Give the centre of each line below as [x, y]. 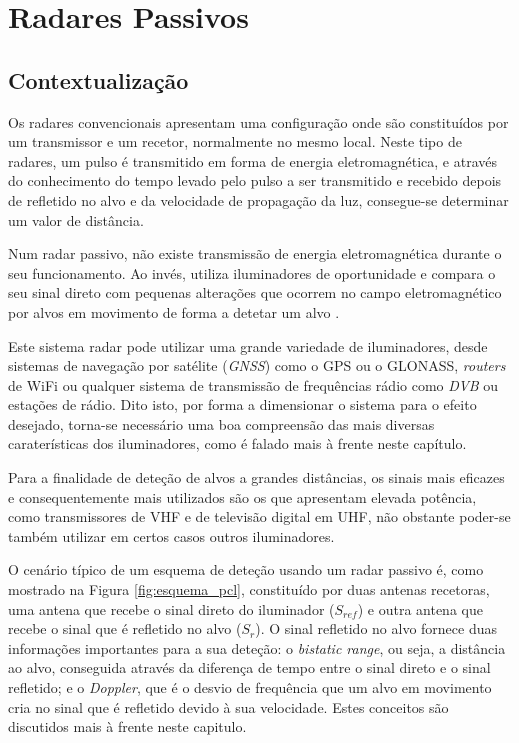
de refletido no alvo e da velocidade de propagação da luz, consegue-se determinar [258, 199]
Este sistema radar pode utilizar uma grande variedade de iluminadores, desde [248, 345]
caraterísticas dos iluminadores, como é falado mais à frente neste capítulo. [237, 443]
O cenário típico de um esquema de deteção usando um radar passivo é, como [246, 569]
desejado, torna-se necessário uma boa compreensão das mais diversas [221, 423]
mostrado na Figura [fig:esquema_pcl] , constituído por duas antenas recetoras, [249, 589]
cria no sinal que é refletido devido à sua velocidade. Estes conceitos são [228, 706]
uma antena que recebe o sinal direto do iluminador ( [171, 608]
